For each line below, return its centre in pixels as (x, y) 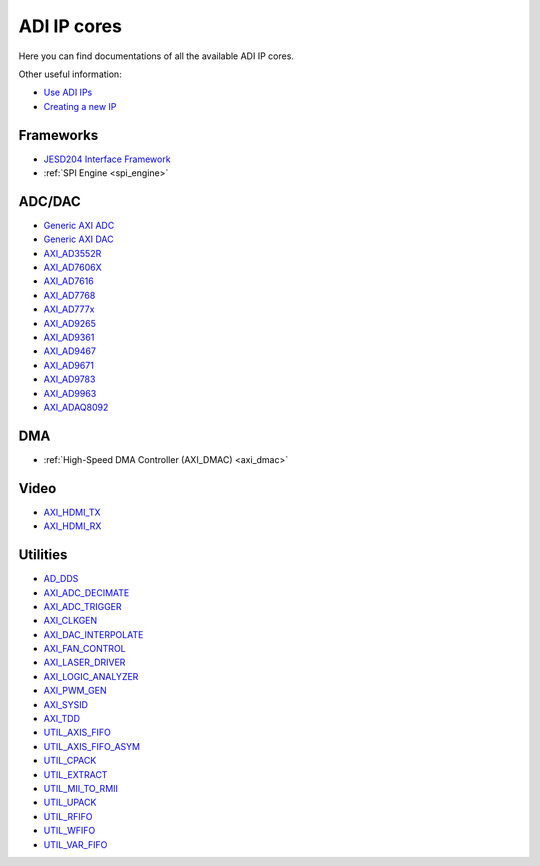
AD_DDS (61, 579)
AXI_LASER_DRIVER (84, 662)
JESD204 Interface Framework (107, 159)
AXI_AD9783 (69, 379)
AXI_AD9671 (69, 365)
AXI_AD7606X (72, 267)
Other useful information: (70, 74)
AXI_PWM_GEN (75, 691)
